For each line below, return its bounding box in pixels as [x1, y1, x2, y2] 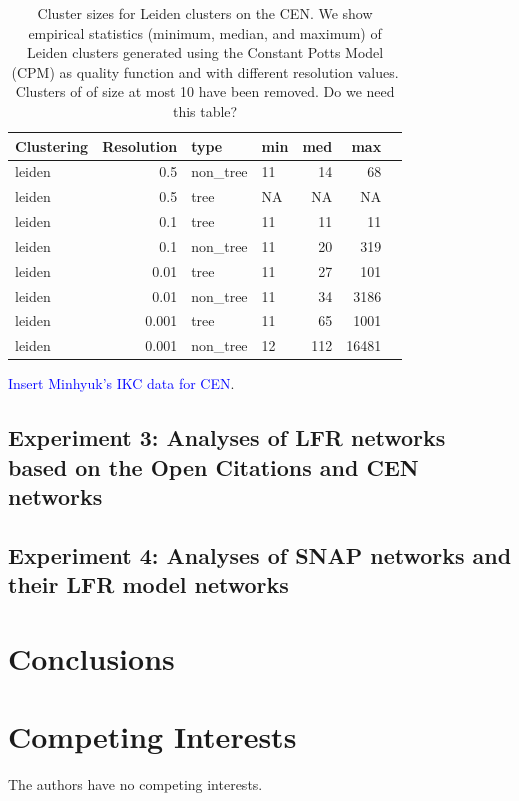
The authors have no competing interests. [8, 774, 263, 795]
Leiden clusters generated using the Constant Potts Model [26, 42, 384, 63]
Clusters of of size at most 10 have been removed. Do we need [15, 81, 395, 102]
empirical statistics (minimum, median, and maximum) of [28, 22, 382, 43]
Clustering [15, 135, 89, 156]
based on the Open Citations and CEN [8, 451, 419, 482]
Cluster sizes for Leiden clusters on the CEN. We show [37, 3, 373, 23]
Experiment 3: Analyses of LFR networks [8, 422, 446, 453]
